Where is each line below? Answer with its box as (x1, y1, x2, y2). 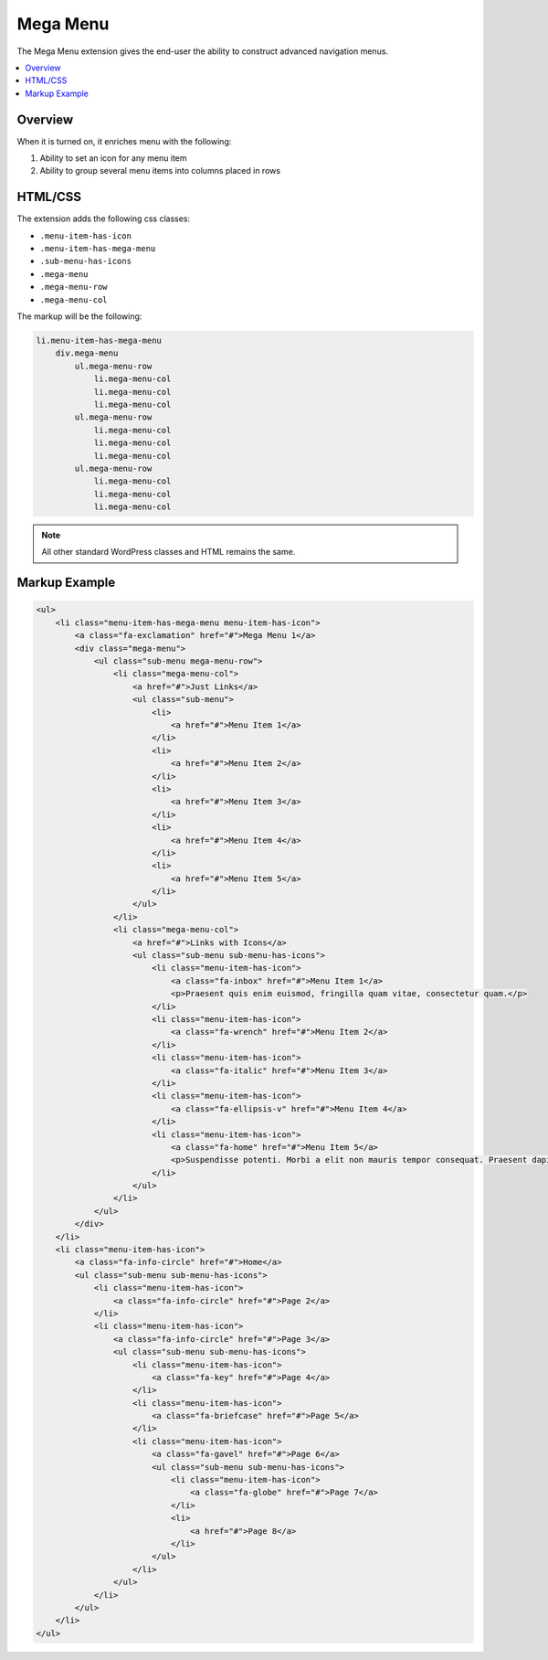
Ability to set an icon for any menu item (39, 153, 187, 164)
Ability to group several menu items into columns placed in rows (39, 165, 281, 176)
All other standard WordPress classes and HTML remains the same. (41, 547, 296, 558)
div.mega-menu (55, 348, 119, 358)
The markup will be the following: (16, 311, 142, 322)
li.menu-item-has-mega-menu (36, 335, 162, 346)
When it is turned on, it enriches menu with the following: (16, 135, 232, 146)
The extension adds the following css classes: (16, 213, 191, 224)
